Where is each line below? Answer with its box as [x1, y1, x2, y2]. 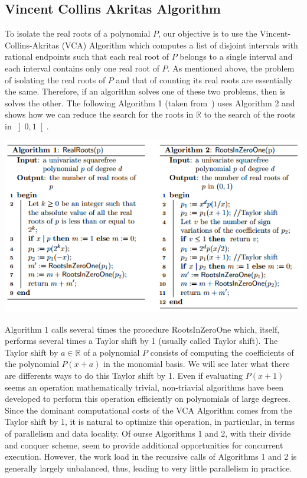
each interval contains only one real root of [5, 61, 159, 74]
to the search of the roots [204, 108, 296, 121]
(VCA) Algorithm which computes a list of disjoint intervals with [61, 38, 298, 51]
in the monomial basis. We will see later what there [103, 357, 290, 370]
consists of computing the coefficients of [150, 346, 294, 358]
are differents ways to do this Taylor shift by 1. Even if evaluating [5, 369, 243, 381]
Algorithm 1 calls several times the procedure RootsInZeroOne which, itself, [5, 323, 280, 335]
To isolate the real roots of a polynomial [5, 27, 151, 40]
